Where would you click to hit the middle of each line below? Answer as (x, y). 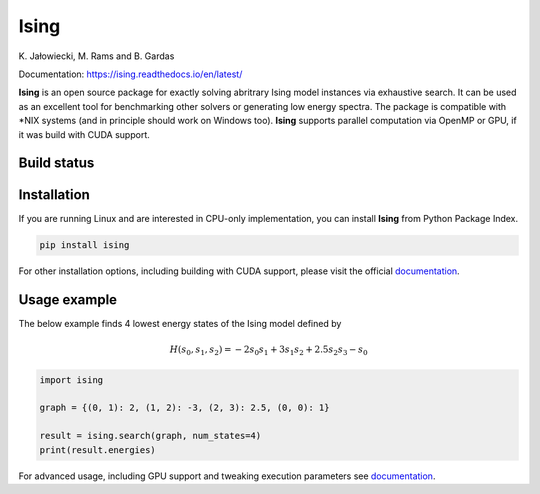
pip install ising (84, 245)
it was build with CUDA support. (84, 134)
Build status (56, 163)
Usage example (68, 300)
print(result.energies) (98, 449)
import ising (71, 379)
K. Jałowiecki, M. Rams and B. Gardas (96, 56)
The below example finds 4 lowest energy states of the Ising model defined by (180, 324)
